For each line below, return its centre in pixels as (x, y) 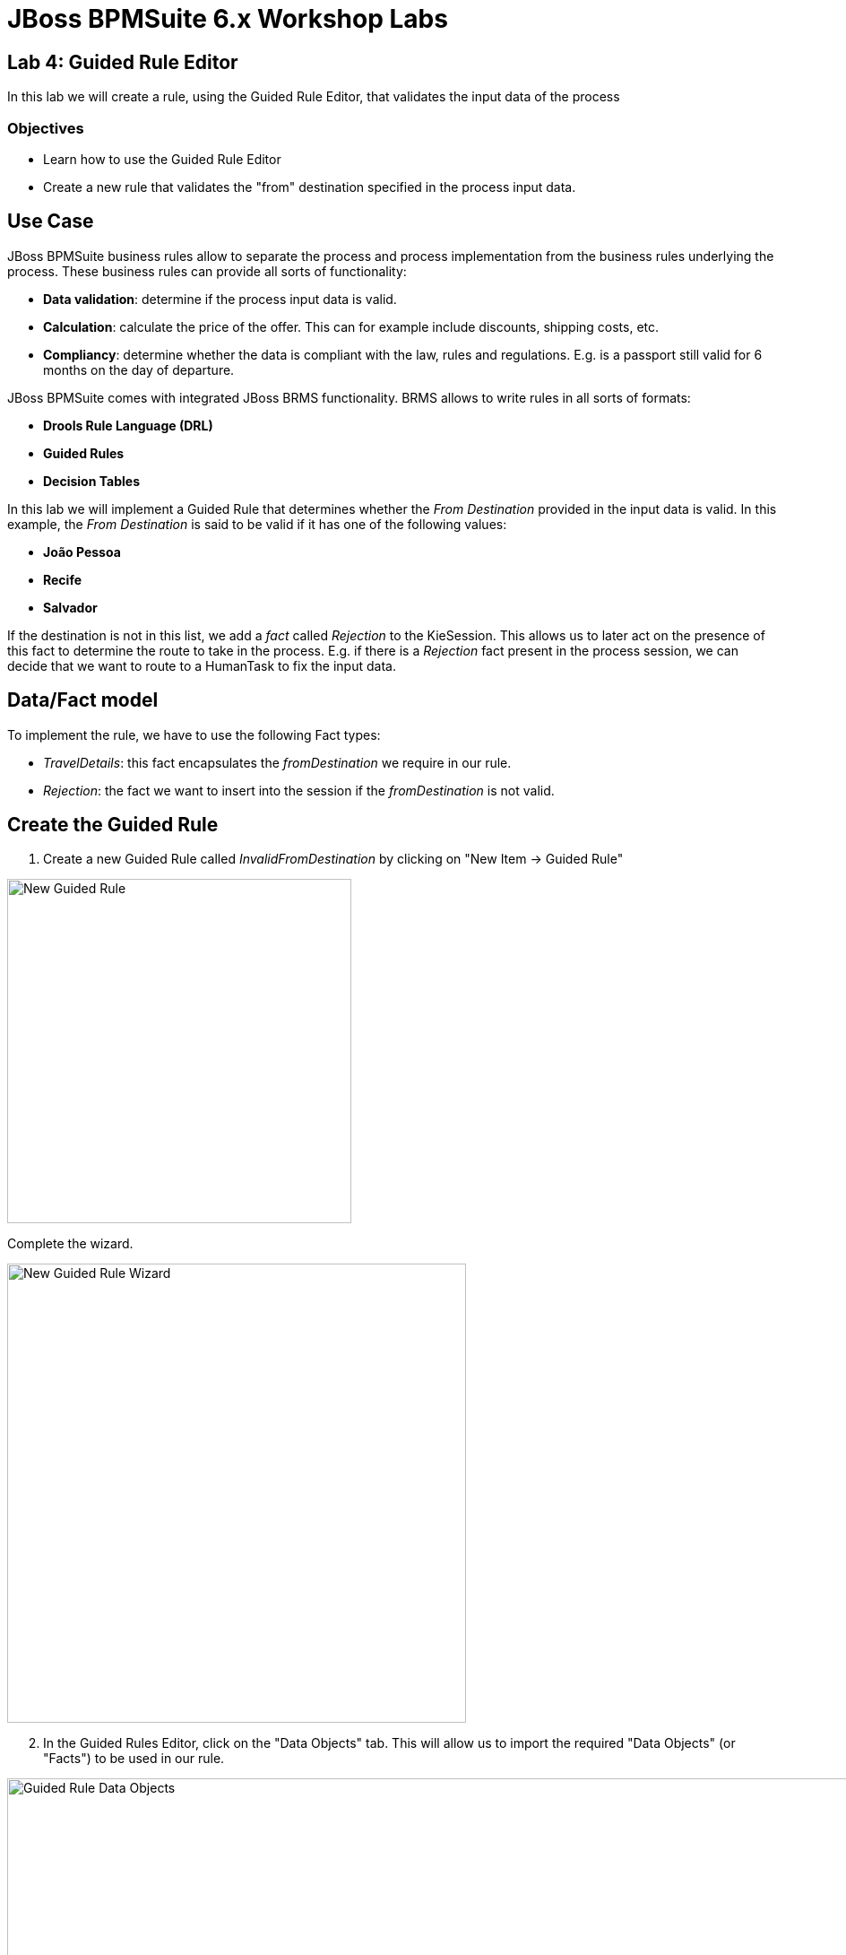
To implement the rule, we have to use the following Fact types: (194, 734)
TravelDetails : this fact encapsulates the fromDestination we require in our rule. (277, 762)
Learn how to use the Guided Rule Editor (162, 159)
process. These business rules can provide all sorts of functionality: (207, 271)
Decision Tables (91, 481)
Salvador (70, 607)
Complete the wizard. (70, 1244)
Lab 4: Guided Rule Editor (123, 62)
